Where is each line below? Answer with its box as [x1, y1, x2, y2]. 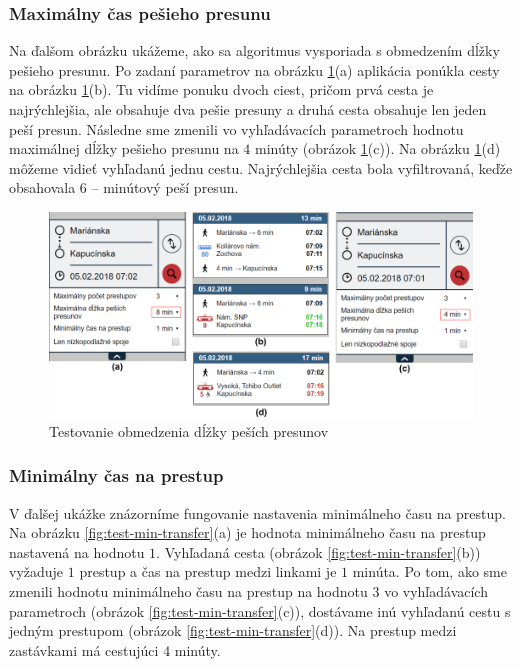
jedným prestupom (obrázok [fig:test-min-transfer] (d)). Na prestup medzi [9, 620, 457, 641]
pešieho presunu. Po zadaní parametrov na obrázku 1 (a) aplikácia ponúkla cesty [9, 59, 500, 80]
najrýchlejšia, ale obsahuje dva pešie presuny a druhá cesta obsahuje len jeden [9, 99, 487, 119]
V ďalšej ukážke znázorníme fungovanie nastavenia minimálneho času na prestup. [9, 502, 506, 523]
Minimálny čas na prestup [9, 463, 224, 488]
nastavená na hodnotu [9, 541, 145, 562]
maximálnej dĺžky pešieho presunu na [9, 138, 239, 159]
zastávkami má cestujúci [9, 639, 159, 660]
